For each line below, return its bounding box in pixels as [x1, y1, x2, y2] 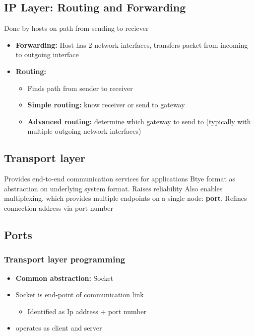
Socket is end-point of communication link [15, 289, 144, 300]
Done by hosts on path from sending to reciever [4, 23, 149, 33]
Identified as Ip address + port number [27, 306, 147, 316]
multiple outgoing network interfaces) [27, 126, 141, 136]
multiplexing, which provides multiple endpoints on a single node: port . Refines [4, 193, 247, 203]
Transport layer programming [4, 253, 126, 265]
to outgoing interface [15, 49, 79, 60]
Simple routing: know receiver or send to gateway [27, 99, 185, 110]
